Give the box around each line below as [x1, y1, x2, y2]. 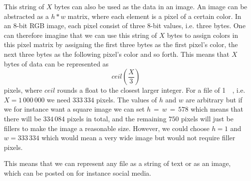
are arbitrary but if [186, 94, 243, 104]
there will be [4, 113, 41, 123]
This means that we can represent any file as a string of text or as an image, [4, 158, 231, 168]
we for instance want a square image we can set [4, 104, 145, 114]
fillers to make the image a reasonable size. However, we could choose [4, 123, 210, 133]
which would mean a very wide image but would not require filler [41, 132, 235, 143]
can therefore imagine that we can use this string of [4, 30, 157, 40]
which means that [190, 104, 243, 114]
